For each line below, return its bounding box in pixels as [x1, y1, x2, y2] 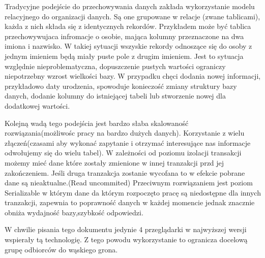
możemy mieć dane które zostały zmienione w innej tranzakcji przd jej [5, 157, 224, 168]
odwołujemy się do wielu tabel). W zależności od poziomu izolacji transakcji [5, 147, 242, 158]
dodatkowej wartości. [5, 100, 70, 111]
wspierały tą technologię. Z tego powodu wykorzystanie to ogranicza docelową [5, 234, 248, 245]
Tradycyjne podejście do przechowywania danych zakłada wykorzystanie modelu [5, 1, 255, 11]
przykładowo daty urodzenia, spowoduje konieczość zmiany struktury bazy [5, 80, 237, 91]
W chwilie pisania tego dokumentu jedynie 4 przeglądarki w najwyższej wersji [5, 224, 247, 235]
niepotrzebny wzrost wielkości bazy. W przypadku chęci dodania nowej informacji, [5, 71, 261, 81]
